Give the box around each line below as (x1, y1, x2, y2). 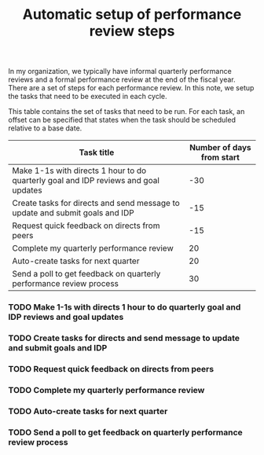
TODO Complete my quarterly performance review (8, 384, 205, 395)
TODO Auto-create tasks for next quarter (8, 405, 168, 416)
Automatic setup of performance (22, 6, 242, 24)
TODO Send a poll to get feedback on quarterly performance (8, 427, 244, 438)
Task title (79, 147, 115, 158)
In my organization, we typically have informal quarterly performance (8, 67, 232, 76)
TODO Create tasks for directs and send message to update (8, 332, 240, 343)
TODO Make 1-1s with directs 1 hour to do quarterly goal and (8, 302, 241, 313)
